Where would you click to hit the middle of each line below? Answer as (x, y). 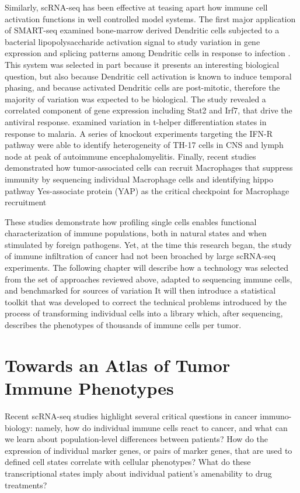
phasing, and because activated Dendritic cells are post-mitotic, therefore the (142, 87)
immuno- (276, 416)
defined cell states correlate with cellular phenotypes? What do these (128, 462)
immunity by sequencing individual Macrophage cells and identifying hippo (139, 179)
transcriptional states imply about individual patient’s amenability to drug (138, 473)
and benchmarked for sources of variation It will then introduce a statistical (140, 290)
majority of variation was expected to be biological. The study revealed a (135, 99)
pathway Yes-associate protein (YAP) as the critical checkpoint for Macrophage (147, 190)
